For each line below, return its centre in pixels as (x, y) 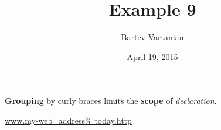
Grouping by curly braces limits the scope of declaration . (111, 101)
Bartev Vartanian (152, 37)
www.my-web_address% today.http (68, 120)
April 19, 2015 (152, 56)
